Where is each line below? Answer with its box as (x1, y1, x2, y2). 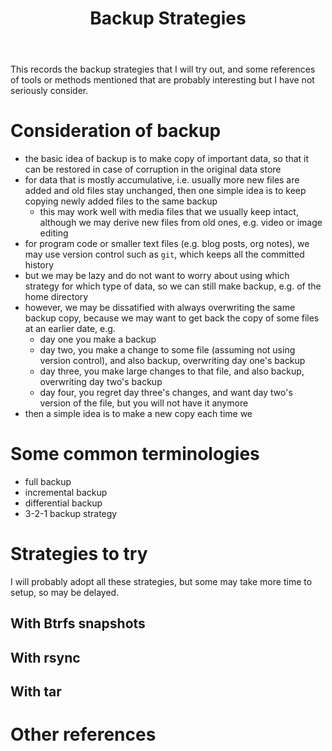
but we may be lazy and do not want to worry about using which (24, 270, 290, 282)
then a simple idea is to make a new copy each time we (24, 408, 253, 420)
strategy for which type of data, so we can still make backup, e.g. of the (24, 280, 322, 292)
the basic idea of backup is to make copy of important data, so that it (24, 153, 310, 165)
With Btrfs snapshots (10, 615, 146, 632)
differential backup (24, 497, 103, 509)
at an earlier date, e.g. (24, 323, 116, 335)
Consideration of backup (10, 120, 222, 142)
